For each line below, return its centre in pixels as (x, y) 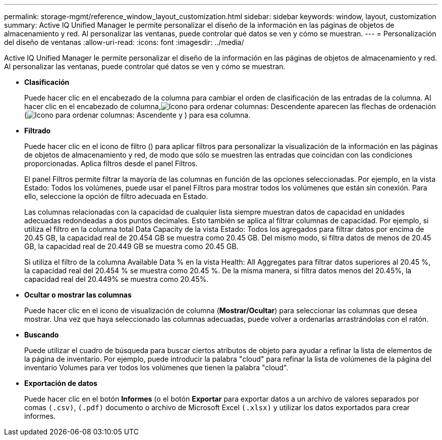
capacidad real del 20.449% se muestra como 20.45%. (117, 279)
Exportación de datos (61, 383)
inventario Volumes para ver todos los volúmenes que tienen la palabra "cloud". (156, 368)
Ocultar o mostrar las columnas (78, 295)
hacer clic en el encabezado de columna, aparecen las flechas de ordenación (230, 106)
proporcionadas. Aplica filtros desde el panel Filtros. (111, 163)
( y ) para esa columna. (137, 115)
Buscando (42, 335)
